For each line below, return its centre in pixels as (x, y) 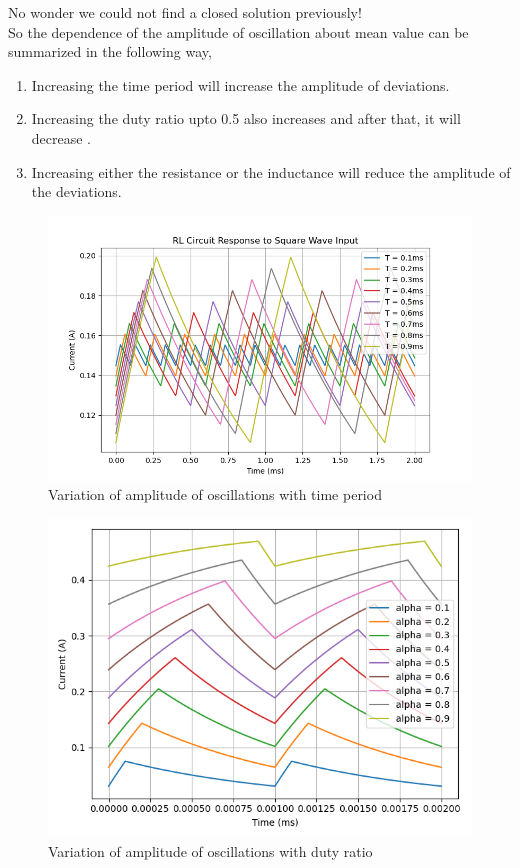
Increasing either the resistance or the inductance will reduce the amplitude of (271, 171)
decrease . (61, 137)
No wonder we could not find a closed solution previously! (185, 12)
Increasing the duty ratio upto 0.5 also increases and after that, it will (246, 118)
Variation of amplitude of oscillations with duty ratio (210, 850)
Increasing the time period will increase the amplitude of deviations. (240, 84)
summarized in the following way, (110, 51)
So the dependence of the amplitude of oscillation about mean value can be (238, 31)
